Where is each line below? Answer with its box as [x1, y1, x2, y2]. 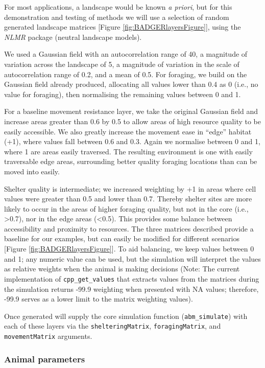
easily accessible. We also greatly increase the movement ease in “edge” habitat [4, 126, 252, 136]
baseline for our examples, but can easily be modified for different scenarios [4, 233, 240, 244]
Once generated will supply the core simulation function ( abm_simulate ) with [4, 310, 248, 321]
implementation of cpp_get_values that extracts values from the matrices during [4, 273, 259, 284]
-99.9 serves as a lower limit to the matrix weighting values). [4, 293, 193, 304]
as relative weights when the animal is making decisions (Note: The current [4, 263, 240, 274]
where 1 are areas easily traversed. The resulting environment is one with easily [4, 146, 253, 156]
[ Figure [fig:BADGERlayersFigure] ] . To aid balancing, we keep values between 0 [4, 243, 254, 254]
